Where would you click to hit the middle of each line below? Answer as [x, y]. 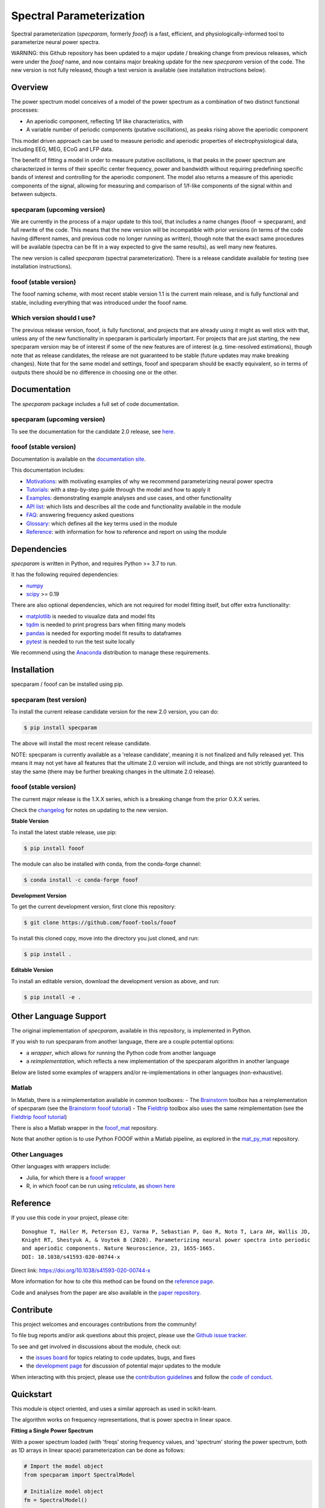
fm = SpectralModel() [56, 1500]
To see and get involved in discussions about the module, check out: [96, 1346]
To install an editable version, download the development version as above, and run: [115, 981]
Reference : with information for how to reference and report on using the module [126, 531]
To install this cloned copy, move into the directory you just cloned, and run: [105, 939]
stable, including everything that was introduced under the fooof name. [99, 302]
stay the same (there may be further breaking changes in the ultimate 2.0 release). [113, 771]
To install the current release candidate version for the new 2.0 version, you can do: [115, 712]
